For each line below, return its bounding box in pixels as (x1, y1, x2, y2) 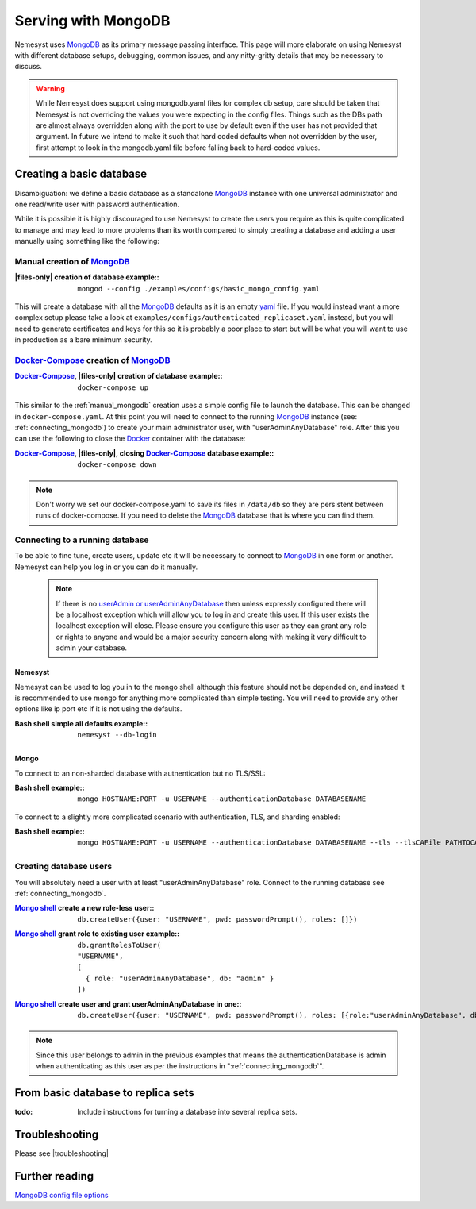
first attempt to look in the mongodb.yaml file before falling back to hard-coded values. (36, 143, 321, 152)
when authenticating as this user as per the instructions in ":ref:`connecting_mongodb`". (36, 1061, 324, 1071)
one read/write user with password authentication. (14, 199, 180, 209)
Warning (36, 83, 65, 93)
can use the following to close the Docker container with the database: (14, 433, 246, 444)
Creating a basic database (14, 167, 148, 181)
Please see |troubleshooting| (14, 1148, 109, 1158)
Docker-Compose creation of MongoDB (14, 355, 171, 365)
